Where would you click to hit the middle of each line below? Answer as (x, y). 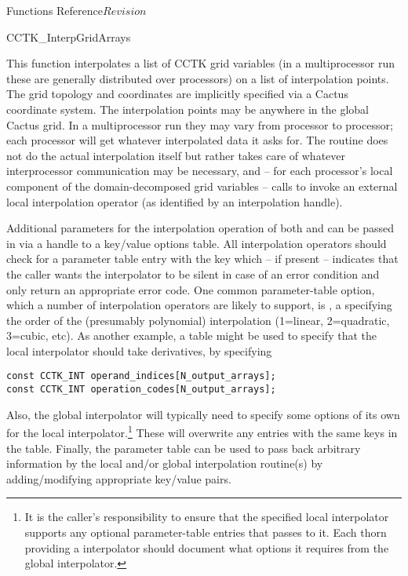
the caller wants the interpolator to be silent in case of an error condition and (193, 273)
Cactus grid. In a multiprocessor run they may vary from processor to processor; (200, 124)
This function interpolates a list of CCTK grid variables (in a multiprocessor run (200, 63)
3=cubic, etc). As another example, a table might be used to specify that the (191, 335)
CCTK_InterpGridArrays (69, 36)
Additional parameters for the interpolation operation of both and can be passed (200, 228)
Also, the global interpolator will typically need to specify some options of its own (203, 414)
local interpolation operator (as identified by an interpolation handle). (175, 201)
